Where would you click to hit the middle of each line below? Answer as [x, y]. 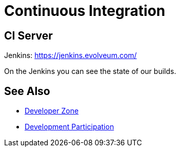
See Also [27, 91]
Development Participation [69, 127]
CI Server [28, 35]
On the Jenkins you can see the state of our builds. [90, 71]
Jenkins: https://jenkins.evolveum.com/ [71, 55]
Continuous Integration [85, 11]
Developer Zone [52, 111]
